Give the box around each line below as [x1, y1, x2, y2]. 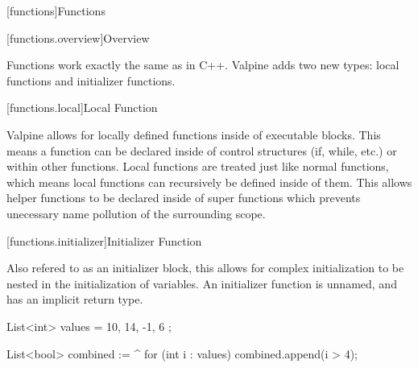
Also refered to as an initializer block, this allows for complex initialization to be [6, 259, 404, 276]
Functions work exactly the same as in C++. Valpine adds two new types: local [6, 56, 399, 73]
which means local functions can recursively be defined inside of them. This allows [6, 173, 412, 190]
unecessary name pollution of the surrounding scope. [6, 205, 266, 221]
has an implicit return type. [6, 291, 143, 308]
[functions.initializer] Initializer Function [6, 232, 202, 249]
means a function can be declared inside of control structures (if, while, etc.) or [6, 142, 397, 159]
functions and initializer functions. [6, 72, 176, 89]
